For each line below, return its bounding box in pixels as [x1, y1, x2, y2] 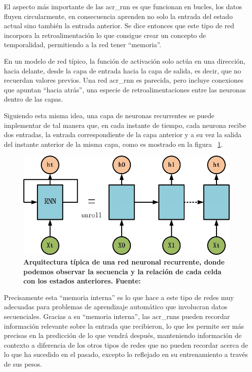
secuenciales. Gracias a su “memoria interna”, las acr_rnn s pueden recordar [4, 311, 230, 321]
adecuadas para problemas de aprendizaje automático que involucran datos [4, 301, 228, 312]
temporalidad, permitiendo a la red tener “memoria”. [4, 39, 162, 50]
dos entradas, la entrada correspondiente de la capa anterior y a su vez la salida [4, 129, 242, 140]
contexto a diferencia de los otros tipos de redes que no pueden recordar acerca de [4, 339, 248, 350]
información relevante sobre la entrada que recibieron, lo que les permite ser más [4, 320, 244, 331]
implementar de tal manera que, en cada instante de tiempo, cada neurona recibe [4, 120, 246, 130]
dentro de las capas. [4, 94, 63, 104]
